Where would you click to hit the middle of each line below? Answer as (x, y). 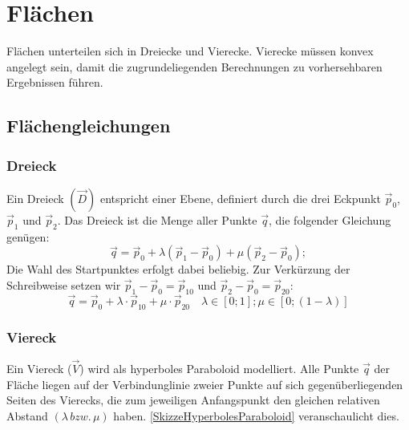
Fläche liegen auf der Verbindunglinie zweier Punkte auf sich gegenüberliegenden (205, 384)
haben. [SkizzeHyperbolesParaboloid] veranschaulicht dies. (256, 415)
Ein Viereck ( (39, 369)
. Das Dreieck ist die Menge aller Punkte (157, 219)
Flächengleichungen (89, 126)
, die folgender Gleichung (330, 219)
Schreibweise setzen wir (64, 284)
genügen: (28, 236)
